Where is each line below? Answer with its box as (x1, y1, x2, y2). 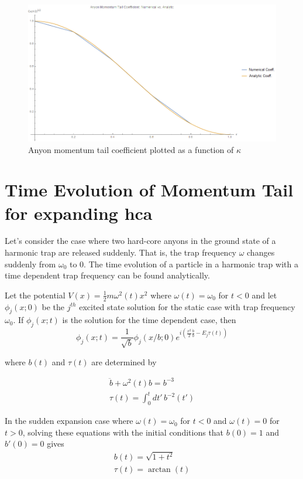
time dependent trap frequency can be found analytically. (5, 269, 210, 281)
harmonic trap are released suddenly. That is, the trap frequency (5, 246, 236, 259)
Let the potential (5, 288, 66, 301)
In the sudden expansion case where (5, 415, 133, 427)
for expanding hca (5, 201, 153, 225)
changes (247, 246, 275, 259)
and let (252, 288, 277, 301)
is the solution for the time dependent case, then (62, 314, 236, 326)
